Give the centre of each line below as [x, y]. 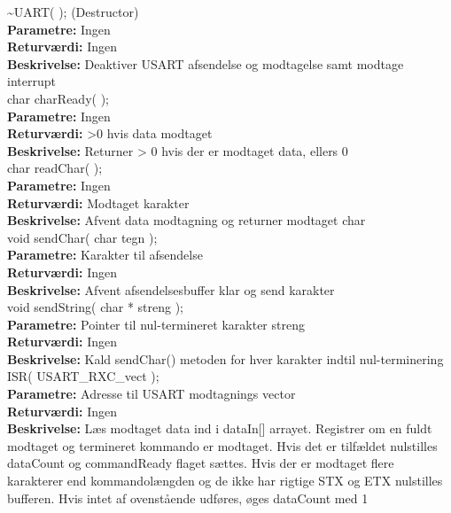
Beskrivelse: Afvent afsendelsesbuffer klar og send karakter [171, 289]
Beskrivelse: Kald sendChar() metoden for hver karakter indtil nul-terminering [225, 358]
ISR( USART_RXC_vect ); [83, 376]
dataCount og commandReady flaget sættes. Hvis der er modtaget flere [201, 463]
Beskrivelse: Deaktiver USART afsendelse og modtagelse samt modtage [206, 63]
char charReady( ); [58, 98]
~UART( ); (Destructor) [73, 12]
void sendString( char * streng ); [96, 307]
